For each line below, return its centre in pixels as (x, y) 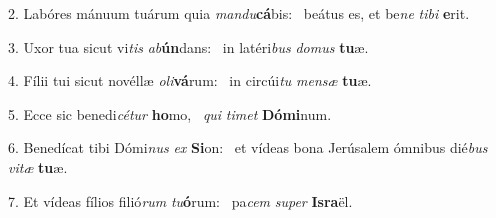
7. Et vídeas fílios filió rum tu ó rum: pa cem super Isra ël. (180, 200)
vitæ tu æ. (38, 166)
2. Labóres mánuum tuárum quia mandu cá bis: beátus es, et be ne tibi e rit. (239, 13)
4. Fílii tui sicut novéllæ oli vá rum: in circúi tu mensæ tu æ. (190, 80)
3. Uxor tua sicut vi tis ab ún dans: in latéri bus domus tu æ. (188, 46)
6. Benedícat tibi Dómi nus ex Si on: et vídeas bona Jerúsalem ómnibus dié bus (248, 147)
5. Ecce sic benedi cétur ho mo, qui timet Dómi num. (170, 113)
